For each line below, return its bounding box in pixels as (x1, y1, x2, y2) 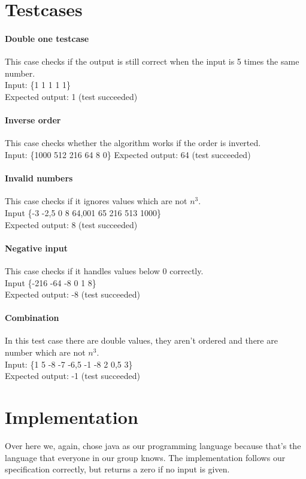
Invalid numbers (5, 172, 73, 184)
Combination (5, 311, 59, 324)
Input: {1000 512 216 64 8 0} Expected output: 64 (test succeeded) (5, 148, 251, 160)
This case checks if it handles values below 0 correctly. (5, 264, 204, 277)
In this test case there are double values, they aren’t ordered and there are (5, 334, 278, 347)
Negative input (5, 241, 68, 254)
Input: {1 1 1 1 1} (5, 78, 71, 91)
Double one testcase (5, 32, 89, 44)
